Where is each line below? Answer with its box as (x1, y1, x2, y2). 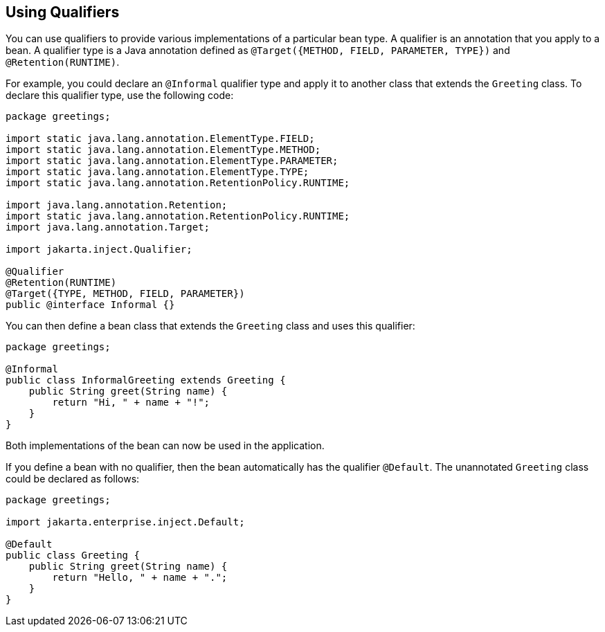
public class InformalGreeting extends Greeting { (6, 374, 286, 386)
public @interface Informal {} (6, 299, 175, 311)
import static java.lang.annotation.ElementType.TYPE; (6, 166, 309, 178)
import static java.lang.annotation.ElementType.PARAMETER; (6, 155, 338, 167)
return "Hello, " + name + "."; (52, 572, 228, 584)
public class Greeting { (6, 550, 140, 561)
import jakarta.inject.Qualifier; (6, 244, 192, 255)
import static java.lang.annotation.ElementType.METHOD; (6, 144, 321, 156)
